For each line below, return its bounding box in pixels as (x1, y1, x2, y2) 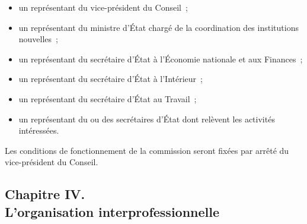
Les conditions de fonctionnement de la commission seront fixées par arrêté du (5, 144, 289, 156)
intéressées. (18, 124, 59, 137)
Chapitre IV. (5, 185, 85, 203)
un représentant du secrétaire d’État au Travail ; (18, 92, 197, 105)
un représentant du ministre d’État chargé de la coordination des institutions (18, 21, 299, 33)
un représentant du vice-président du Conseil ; (18, 1, 188, 13)
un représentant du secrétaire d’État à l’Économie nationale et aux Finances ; (18, 52, 303, 65)
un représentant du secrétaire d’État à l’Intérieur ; (18, 72, 203, 85)
